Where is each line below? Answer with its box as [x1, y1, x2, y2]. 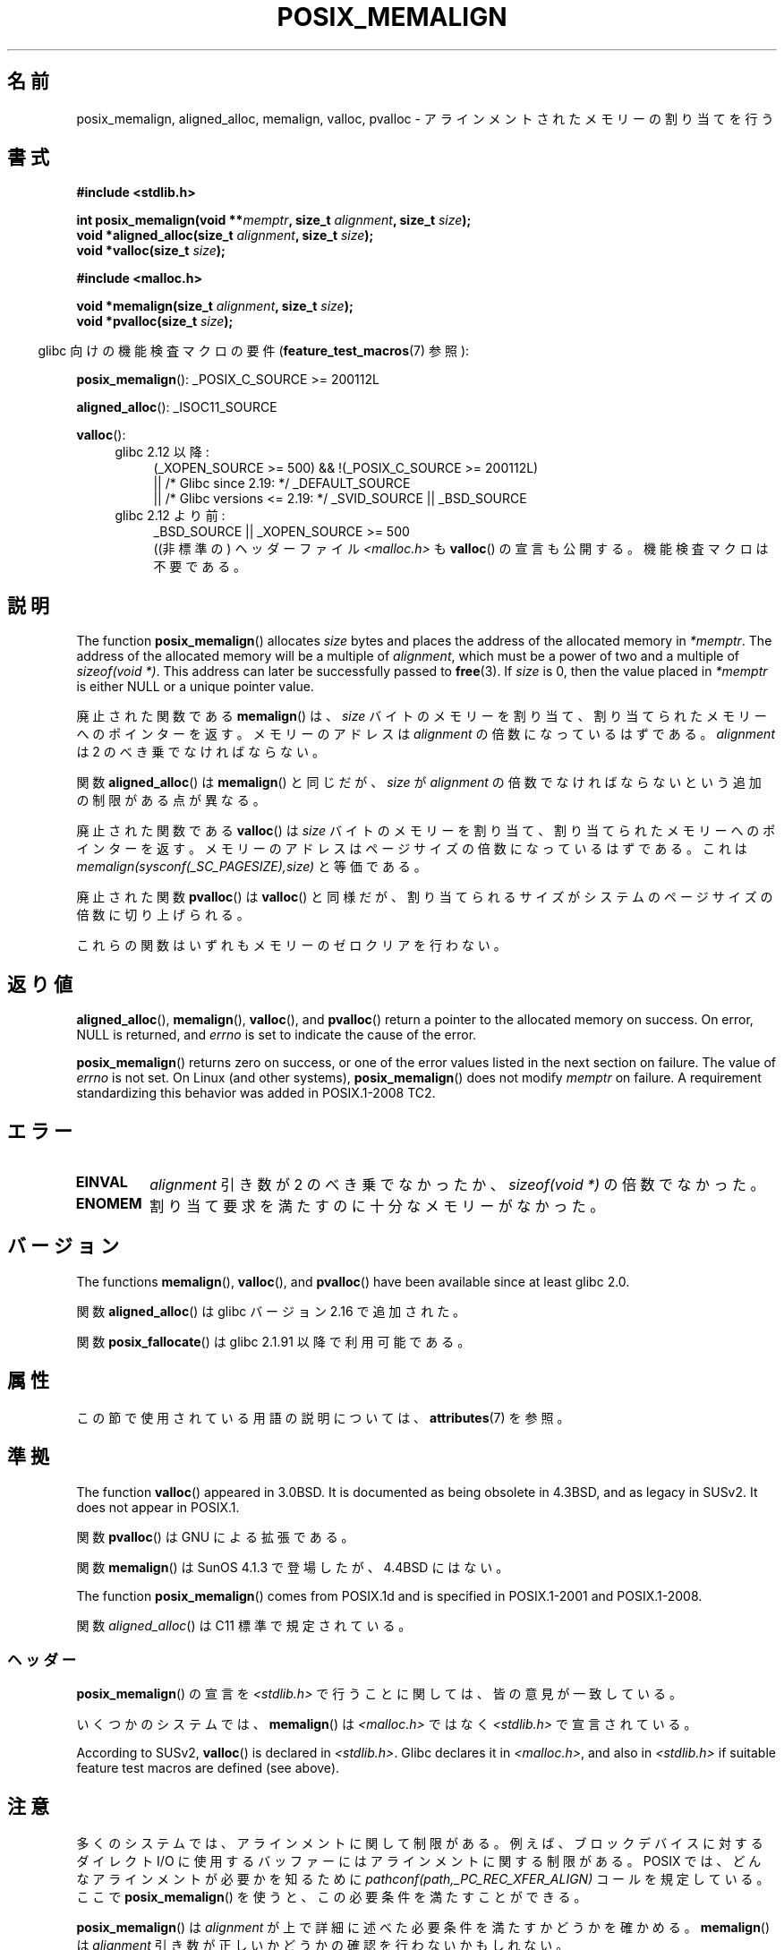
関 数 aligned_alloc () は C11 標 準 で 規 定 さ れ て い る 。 [76, 1617, 412, 1633]
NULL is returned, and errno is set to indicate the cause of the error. [76, 1027, 477, 1043]
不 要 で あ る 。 [153, 559, 247, 575]
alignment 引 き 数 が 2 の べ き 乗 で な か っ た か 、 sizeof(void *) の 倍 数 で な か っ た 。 [149, 1175, 765, 1193]
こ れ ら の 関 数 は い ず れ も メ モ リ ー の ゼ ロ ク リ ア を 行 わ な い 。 [76, 937, 507, 954]
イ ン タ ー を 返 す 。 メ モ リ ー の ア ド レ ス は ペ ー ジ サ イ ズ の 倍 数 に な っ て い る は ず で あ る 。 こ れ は [76, 841, 747, 857]
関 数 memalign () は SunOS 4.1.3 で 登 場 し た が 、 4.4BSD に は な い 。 [76, 1559, 509, 1575]
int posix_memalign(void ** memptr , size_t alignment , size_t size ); [76, 212, 472, 228]
